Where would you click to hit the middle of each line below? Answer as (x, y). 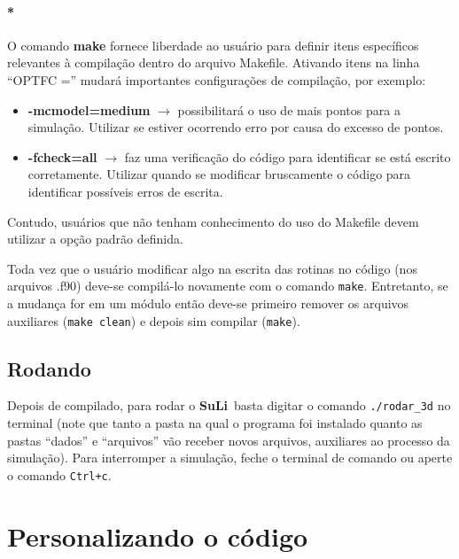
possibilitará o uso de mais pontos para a (289, 109)
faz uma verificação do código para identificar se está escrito (288, 156)
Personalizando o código (158, 536)
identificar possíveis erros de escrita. (125, 191)
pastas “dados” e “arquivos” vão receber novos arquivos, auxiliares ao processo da (229, 440)
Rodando (49, 368)
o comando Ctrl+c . (59, 474)
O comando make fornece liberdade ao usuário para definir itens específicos (213, 45)
